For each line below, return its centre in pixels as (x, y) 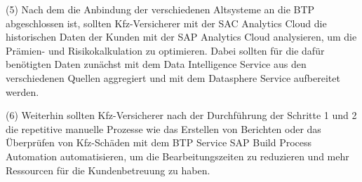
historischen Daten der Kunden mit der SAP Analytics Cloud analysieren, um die (181, 37)
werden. (22, 91)
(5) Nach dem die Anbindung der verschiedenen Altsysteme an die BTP (160, 9)
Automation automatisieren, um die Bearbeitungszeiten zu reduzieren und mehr (177, 156)
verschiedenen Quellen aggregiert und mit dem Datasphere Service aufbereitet (173, 77)
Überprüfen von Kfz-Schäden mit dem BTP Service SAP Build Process (159, 142)
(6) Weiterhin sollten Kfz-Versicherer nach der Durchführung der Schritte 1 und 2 (181, 115)
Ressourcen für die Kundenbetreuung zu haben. (108, 170)
